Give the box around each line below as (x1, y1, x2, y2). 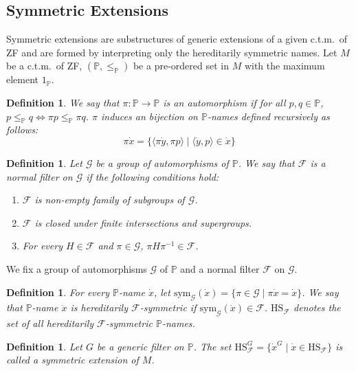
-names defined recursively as (207, 109, 330, 123)
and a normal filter (180, 261, 260, 276)
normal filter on (6, 169, 73, 183)
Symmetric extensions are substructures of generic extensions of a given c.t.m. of (6, 32, 348, 46)
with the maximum (244, 58, 325, 73)
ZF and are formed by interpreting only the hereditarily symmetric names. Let (6, 45, 337, 59)
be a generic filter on (96, 339, 184, 353)
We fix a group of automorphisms (6, 261, 147, 276)
